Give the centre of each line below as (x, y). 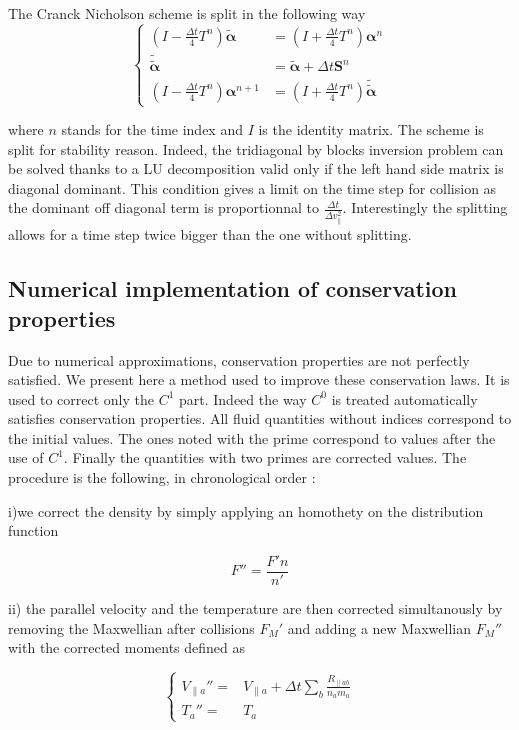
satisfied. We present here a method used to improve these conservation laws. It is (259, 379)
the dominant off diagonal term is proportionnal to (163, 207)
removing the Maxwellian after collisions (131, 627)
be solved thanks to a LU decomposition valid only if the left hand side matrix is (256, 168)
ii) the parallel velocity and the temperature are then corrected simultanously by (255, 607)
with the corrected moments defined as (127, 647)
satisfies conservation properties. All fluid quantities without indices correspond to (260, 418)
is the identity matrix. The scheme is (371, 129)
